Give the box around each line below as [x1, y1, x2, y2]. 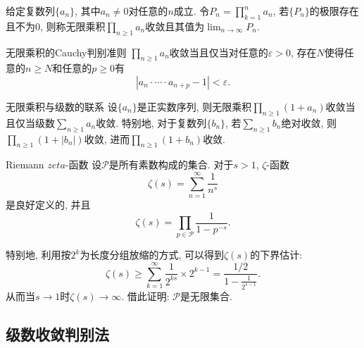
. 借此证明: [121, 288, 170, 303]
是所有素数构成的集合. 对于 [108, 157, 234, 172]
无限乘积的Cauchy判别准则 [6, 44, 127, 59]
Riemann [6, 157, 44, 172]
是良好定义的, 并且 [6, 197, 91, 212]
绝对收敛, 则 [281, 115, 337, 130]
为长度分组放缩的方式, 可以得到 [80, 247, 225, 262]
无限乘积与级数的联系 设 [6, 99, 118, 113]
